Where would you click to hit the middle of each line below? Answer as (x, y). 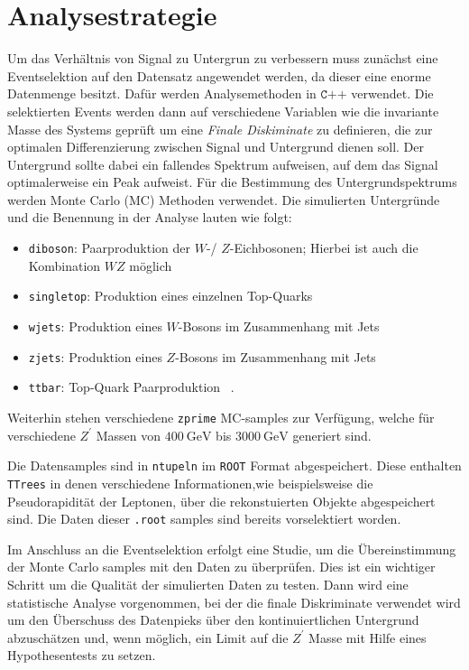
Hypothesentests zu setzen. (82, 655)
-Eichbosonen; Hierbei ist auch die (324, 248)
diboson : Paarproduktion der (110, 248)
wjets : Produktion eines (95, 326)
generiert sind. (332, 435)
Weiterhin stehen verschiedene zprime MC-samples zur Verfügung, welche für (221, 417)
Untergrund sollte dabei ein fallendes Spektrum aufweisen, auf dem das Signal (223, 164)
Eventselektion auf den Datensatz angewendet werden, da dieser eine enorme (219, 75)
